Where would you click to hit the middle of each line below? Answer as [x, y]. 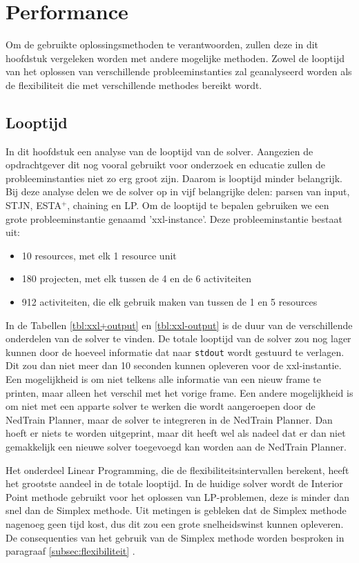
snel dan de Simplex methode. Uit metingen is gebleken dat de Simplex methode [176, 510]
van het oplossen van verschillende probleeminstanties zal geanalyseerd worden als [179, 71]
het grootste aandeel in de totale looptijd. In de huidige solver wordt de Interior [174, 483]
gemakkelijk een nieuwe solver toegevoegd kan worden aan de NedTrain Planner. [176, 447]
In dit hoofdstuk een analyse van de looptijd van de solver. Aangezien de [159, 151]
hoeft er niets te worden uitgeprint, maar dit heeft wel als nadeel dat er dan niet [176, 433]
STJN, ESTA [33, 205]
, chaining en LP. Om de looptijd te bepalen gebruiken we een [198, 205]
